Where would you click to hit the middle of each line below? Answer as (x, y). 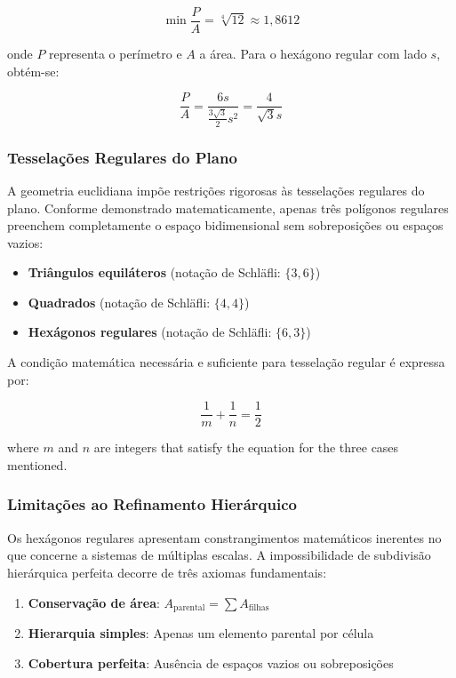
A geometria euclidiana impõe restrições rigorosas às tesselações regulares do (216, 190)
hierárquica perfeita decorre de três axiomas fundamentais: (167, 572)
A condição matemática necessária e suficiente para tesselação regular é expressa (226, 362)
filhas (259, 607)
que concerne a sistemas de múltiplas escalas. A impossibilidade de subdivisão (219, 555)
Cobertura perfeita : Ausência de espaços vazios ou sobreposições (211, 662)
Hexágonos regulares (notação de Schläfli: (150, 332)
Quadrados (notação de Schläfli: (119, 302)
